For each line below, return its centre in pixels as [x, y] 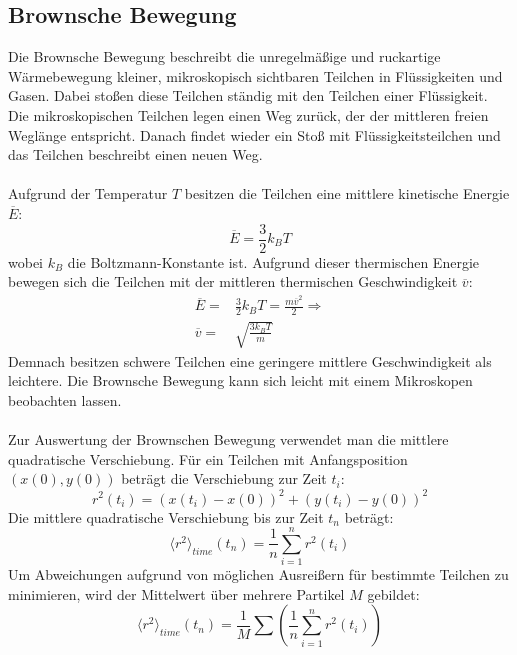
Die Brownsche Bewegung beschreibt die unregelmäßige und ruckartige [224, 56]
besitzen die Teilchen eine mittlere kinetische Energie [347, 193]
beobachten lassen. [65, 400]
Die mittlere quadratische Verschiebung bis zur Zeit [166, 516]
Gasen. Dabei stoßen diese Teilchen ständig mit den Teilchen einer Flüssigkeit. [248, 95]
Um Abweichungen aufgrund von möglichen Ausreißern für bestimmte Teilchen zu [258, 574]
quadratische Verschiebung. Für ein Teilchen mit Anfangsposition [208, 458]
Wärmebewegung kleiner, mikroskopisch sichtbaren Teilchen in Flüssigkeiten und [255, 75]
